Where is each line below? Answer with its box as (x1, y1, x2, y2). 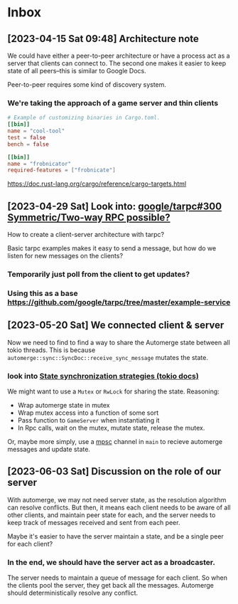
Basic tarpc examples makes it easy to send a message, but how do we (7, 244, 217, 253)
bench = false (7, 140, 50, 148)
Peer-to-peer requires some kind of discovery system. (7, 80, 167, 89)
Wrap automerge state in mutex (17, 401, 110, 410)
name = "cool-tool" (7, 127, 65, 135)
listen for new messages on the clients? (7, 252, 123, 260)
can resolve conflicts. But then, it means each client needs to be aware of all (7, 503, 231, 512)
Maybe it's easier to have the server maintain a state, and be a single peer (7, 531, 224, 541)
